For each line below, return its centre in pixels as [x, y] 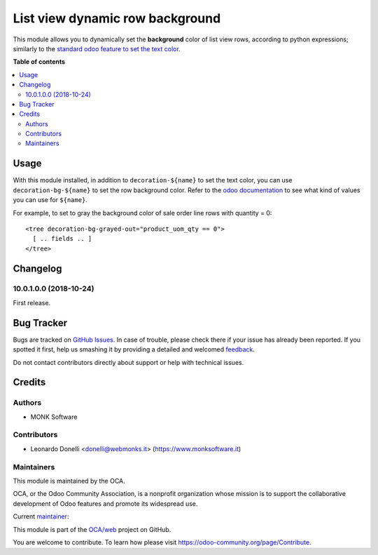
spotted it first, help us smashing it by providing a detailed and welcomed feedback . [134, 349]
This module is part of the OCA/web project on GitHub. [92, 529]
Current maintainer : [41, 516]
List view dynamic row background [117, 18]
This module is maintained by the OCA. [69, 481]
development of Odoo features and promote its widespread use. [105, 503]
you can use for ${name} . [50, 200]
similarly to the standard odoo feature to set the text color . [97, 48]
